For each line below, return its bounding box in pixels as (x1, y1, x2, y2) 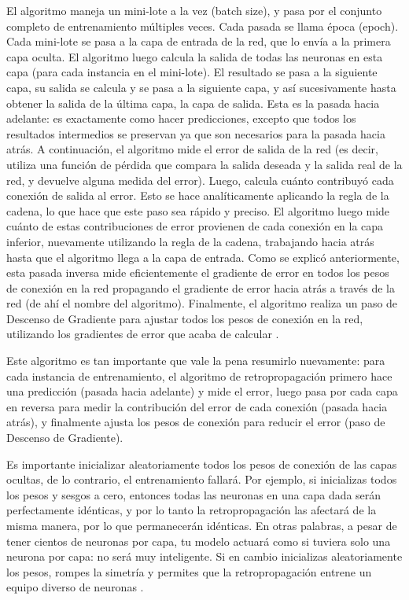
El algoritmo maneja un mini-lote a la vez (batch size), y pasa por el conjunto (6, 2, 382, 18)
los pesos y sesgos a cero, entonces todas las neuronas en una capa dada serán (6, 486, 381, 502)
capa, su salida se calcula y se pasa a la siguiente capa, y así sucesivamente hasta (6, 79, 396, 95)
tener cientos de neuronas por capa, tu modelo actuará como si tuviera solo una (6, 532, 391, 549)
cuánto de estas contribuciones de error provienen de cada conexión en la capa (6, 218, 384, 234)
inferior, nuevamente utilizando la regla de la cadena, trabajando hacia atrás (6, 233, 374, 249)
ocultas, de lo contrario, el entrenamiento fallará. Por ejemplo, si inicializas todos (6, 471, 397, 488)
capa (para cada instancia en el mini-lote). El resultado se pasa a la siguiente (6, 64, 378, 80)
